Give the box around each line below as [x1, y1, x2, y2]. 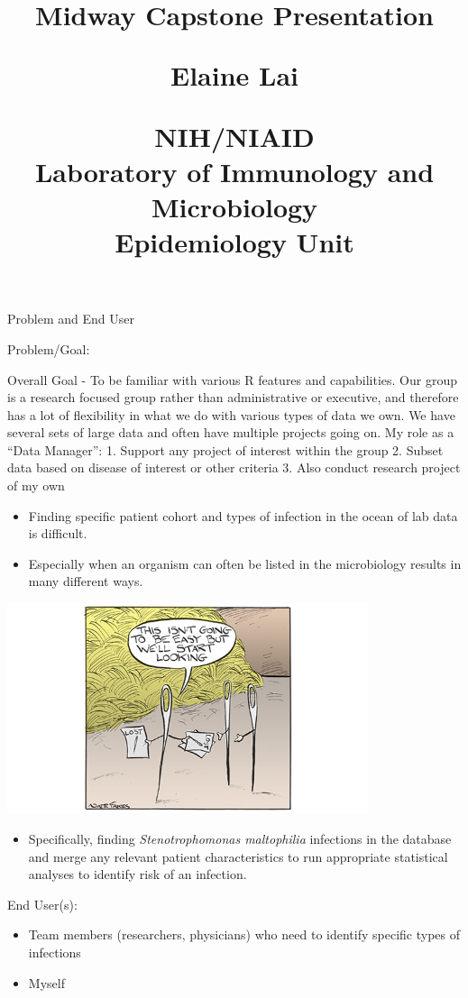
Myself [28, 973, 65, 992]
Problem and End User [7, 309, 134, 328]
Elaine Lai [170, 57, 299, 94]
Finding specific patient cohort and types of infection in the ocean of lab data [28, 506, 458, 525]
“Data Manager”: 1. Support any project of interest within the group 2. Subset [7, 440, 444, 459]
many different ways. [28, 572, 143, 591]
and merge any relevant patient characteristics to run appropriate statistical [28, 847, 448, 865]
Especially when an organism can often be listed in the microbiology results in [28, 554, 462, 572]
